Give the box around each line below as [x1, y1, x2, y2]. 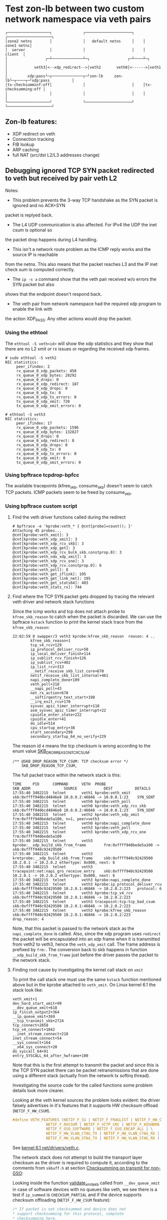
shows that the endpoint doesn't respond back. [5, 291, 102, 297]
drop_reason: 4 [12, 916, 44, 921]
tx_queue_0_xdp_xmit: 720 [16, 399, 70, 404]
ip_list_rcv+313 [30, 664, 64, 669]
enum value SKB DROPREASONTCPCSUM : [12, 748, 91, 755]
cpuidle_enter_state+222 [30, 712, 82, 717]
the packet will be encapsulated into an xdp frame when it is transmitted [12, 936, 160, 942]
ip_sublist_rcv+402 [30, 660, 71, 665]
